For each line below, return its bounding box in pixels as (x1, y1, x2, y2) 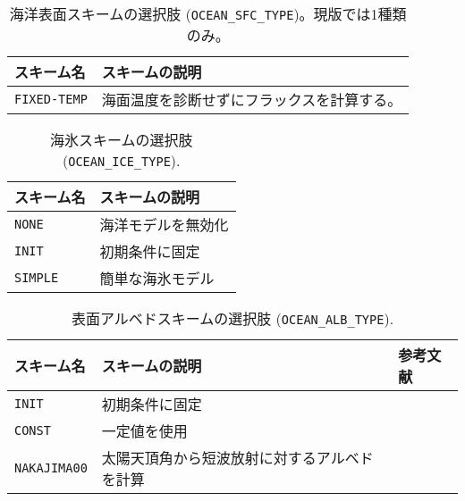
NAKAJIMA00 (14, 461, 88, 475)
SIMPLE (14, 271, 59, 285)
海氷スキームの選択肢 (50, 129, 193, 150)
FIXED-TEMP (14, 92, 88, 106)
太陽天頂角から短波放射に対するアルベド (101, 447, 374, 468)
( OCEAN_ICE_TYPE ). (63, 150, 181, 171)
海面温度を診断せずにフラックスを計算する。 (101, 89, 402, 110)
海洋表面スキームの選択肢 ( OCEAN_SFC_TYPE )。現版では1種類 (9, 4, 407, 24)
